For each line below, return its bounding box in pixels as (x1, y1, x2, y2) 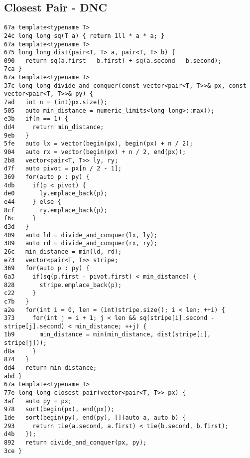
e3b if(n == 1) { (4, 115, 68, 123)
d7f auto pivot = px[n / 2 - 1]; (4, 165, 122, 172)
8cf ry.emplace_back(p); (4, 206, 108, 214)
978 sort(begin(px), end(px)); (4, 406, 115, 413)
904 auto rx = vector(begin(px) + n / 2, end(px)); (4, 149, 186, 156)
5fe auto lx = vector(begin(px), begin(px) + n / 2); (4, 140, 193, 148)
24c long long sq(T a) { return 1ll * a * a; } (4, 32, 165, 39)
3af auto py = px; (4, 397, 72, 405)
